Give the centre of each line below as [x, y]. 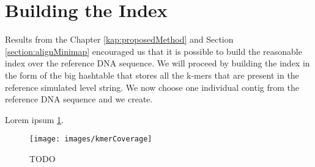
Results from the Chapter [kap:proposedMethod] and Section [119, 39]
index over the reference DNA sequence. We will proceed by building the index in [157, 63]
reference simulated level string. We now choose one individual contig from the [152, 87]
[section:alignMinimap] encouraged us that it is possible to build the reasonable [154, 51]
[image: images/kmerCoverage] [91, 139]
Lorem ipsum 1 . [34, 119]
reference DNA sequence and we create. [79, 99]
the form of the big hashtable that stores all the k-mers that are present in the [152, 75]
